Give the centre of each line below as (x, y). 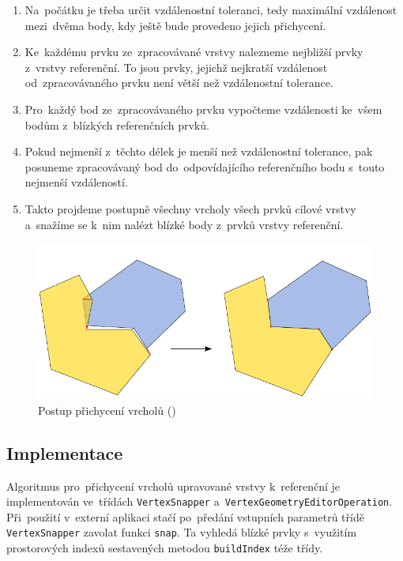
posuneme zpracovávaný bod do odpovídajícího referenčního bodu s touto (205, 166)
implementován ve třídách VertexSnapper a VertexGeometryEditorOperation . (200, 501)
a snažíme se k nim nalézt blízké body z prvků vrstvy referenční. (184, 224)
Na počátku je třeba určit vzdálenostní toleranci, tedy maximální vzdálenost (211, 9)
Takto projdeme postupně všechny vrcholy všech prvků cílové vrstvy (190, 208)
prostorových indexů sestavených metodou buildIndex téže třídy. (165, 548)
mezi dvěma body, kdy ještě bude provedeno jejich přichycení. (175, 25)
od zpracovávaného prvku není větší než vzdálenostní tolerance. (179, 83)
